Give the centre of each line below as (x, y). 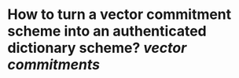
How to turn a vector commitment (119, 15)
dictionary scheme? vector (97, 48)
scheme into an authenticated (107, 31)
